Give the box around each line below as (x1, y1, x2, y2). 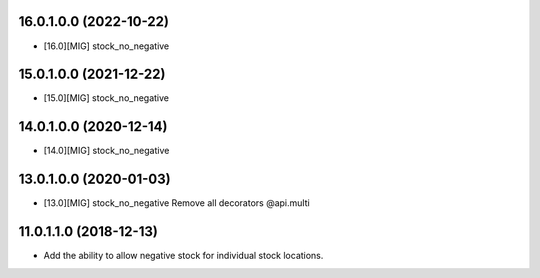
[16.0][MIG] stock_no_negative (43, 40, 170, 52)
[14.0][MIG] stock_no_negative (43, 145, 170, 157)
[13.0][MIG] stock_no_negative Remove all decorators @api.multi (43, 197, 310, 209)
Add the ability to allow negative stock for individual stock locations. (43, 250, 324, 262)
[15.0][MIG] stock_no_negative (43, 92, 170, 104)
